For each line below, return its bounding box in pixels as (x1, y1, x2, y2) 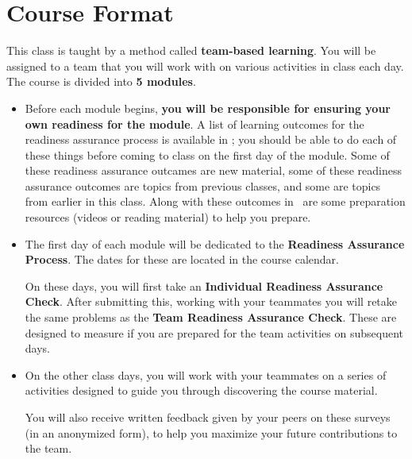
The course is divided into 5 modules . (6, 73, 196, 90)
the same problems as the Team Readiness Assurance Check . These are (25, 309, 397, 326)
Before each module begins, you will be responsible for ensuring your (25, 99, 391, 116)
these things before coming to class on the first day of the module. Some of (25, 146, 390, 163)
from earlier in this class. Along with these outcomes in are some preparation (25, 193, 406, 210)
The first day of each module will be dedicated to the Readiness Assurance (25, 235, 405, 252)
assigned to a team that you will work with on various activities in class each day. (6, 57, 404, 74)
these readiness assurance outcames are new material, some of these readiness (25, 162, 402, 179)
